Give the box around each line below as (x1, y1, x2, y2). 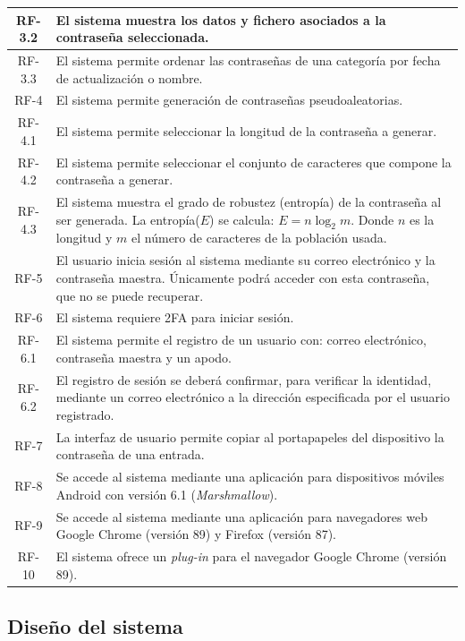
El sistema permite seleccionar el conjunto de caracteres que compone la (55, 152, 452, 171)
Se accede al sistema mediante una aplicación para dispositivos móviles (55, 467, 444, 486)
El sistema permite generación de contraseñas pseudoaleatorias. (55, 90, 403, 109)
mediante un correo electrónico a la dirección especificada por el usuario (55, 388, 450, 406)
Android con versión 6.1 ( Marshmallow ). (55, 484, 278, 503)
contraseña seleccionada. (55, 28, 209, 47)
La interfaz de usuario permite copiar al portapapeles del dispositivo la (55, 427, 444, 446)
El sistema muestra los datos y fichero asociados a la (55, 10, 386, 29)
